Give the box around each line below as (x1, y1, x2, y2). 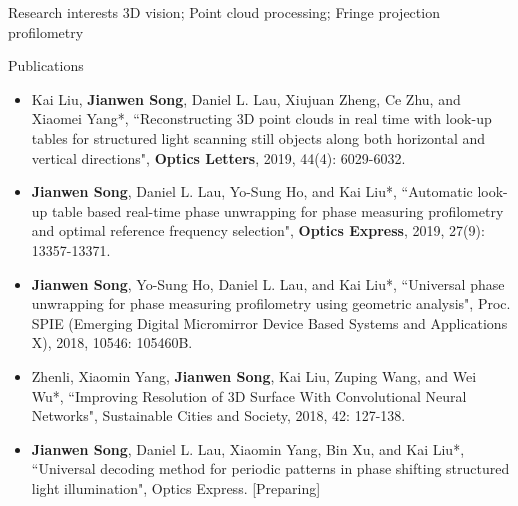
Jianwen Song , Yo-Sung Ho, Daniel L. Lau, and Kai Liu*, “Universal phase (31, 273, 505, 294)
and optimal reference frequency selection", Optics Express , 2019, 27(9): (31, 220, 485, 241)
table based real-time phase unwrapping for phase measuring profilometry (52, 200, 504, 221)
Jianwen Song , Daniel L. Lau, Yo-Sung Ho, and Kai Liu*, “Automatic (31, 181, 473, 202)
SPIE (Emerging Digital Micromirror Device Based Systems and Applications (31, 312, 508, 333)
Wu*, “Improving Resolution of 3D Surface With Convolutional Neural (31, 385, 467, 406)
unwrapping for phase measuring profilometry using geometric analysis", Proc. (31, 293, 511, 314)
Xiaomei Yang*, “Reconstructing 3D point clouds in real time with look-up (31, 108, 492, 129)
